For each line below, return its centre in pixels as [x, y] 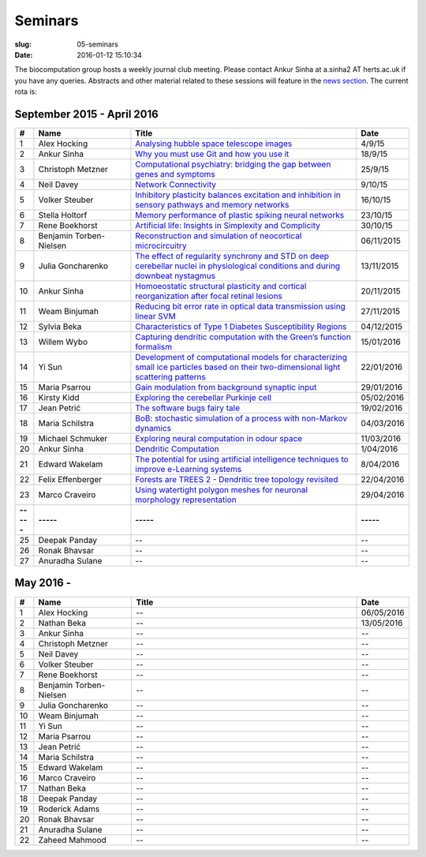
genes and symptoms [176, 174]
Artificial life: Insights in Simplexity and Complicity [228, 226]
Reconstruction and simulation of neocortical [219, 236]
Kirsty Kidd [59, 398]
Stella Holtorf [63, 215]
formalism [154, 347]
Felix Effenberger [70, 480]
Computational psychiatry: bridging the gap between [233, 164]
